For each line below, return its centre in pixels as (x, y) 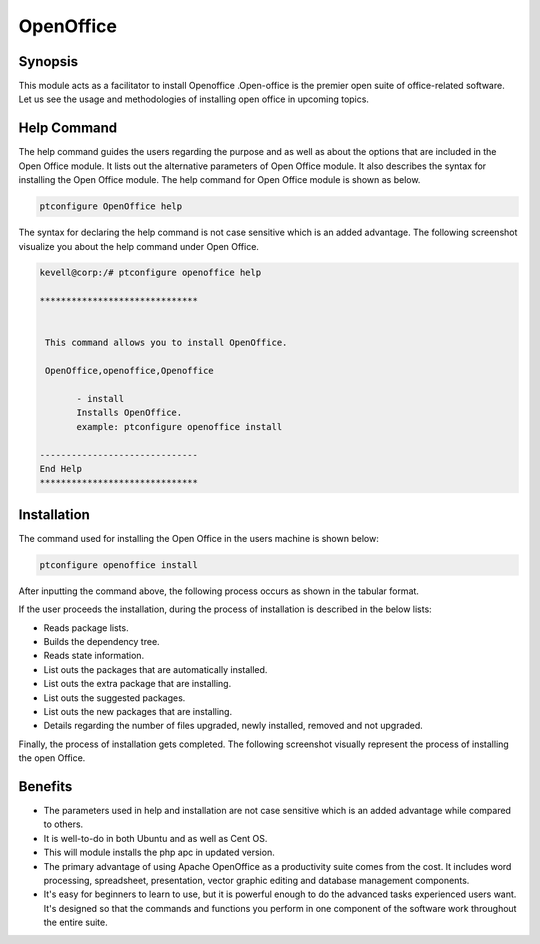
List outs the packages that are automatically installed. (155, 669)
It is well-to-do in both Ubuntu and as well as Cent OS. (155, 838)
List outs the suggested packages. (114, 697)
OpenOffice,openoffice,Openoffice (129, 371)
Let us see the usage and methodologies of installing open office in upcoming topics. (194, 99)
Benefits (45, 786)
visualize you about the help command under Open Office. (139, 246)
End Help (61, 468)
